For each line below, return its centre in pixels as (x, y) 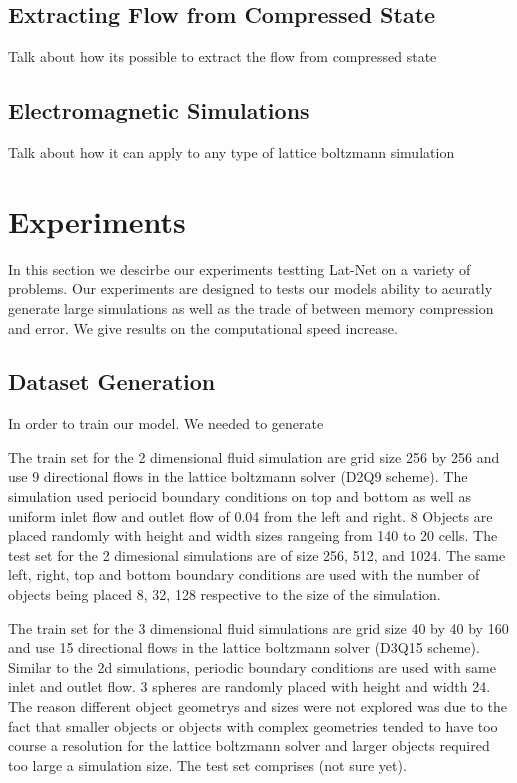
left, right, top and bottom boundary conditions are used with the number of (244, 574)
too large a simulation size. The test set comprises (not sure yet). (207, 764)
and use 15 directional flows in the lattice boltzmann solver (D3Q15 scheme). (244, 647)
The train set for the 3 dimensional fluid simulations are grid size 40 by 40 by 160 (258, 627)
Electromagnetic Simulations (159, 110)
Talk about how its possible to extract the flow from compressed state (222, 56)
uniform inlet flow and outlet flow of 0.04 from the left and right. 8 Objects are (250, 515)
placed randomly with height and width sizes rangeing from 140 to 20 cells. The (253, 535)
